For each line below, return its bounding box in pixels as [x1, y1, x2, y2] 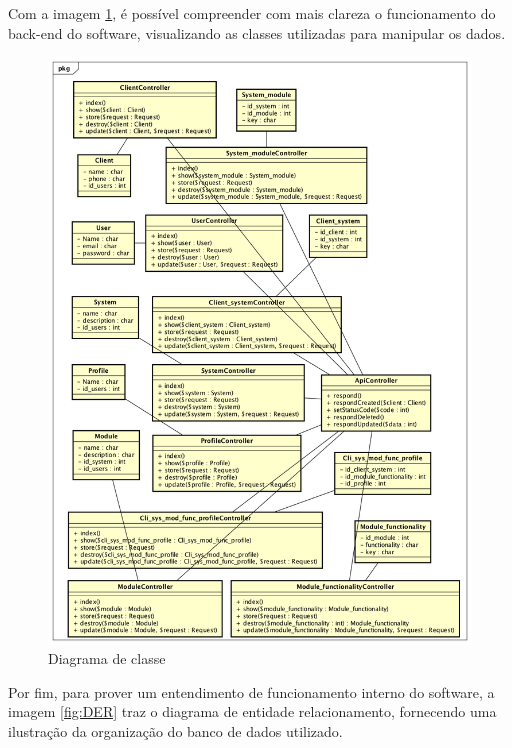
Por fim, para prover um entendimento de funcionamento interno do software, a [8, 681, 495, 702]
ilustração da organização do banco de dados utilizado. [8, 721, 343, 742]
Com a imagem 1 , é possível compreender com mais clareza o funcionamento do [8, 3, 496, 23]
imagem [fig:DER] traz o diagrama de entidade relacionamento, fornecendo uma [8, 701, 497, 722]
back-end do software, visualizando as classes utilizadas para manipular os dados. [8, 22, 506, 43]
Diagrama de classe [48, 648, 166, 669]
